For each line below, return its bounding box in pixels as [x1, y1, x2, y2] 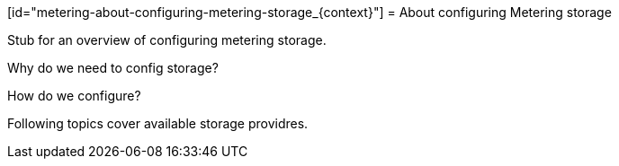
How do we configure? [7, 88, 141, 103]
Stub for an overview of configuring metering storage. [7, 32, 327, 48]
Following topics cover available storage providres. [7, 116, 309, 131]
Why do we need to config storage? [7, 60, 219, 75]
